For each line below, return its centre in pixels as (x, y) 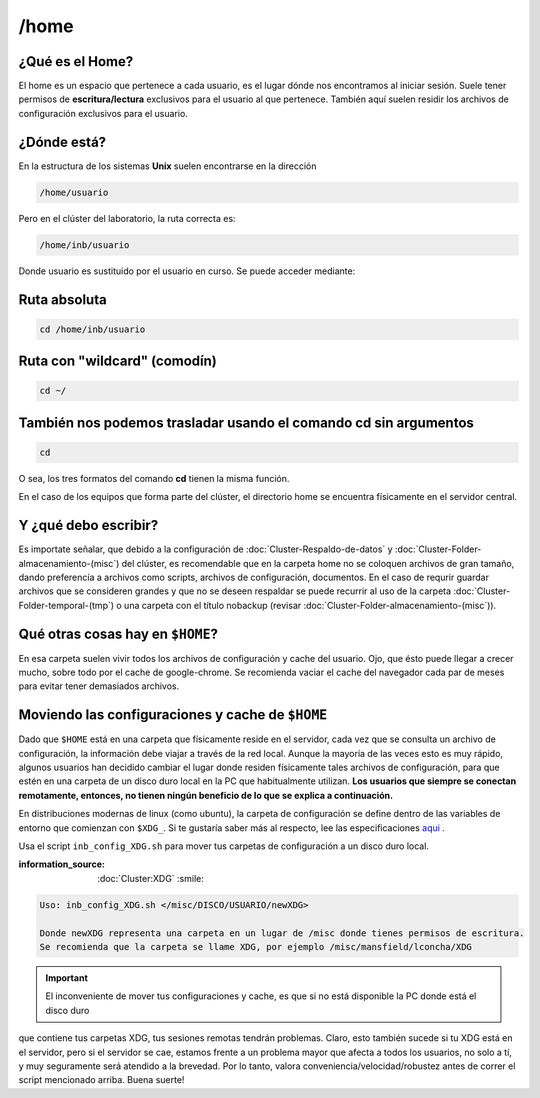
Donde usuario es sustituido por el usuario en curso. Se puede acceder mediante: (187, 271)
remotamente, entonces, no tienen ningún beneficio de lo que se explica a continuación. (206, 795)
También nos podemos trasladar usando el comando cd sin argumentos (246, 422)
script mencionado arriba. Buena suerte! (101, 1080)
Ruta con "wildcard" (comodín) (117, 361)
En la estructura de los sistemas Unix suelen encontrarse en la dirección (167, 166)
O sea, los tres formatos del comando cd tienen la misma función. (154, 478)
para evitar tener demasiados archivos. (99, 686)
